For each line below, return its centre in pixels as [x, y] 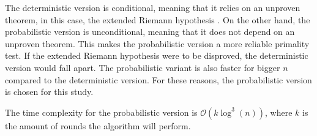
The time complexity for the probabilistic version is [101, 112]
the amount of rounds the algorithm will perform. [98, 125]
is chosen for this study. [49, 92]
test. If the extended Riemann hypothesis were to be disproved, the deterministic [157, 55]
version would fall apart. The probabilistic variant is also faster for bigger [143, 67]
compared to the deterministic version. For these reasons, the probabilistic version [158, 79]
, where [279, 112]
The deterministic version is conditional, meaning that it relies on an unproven [153, 7]
